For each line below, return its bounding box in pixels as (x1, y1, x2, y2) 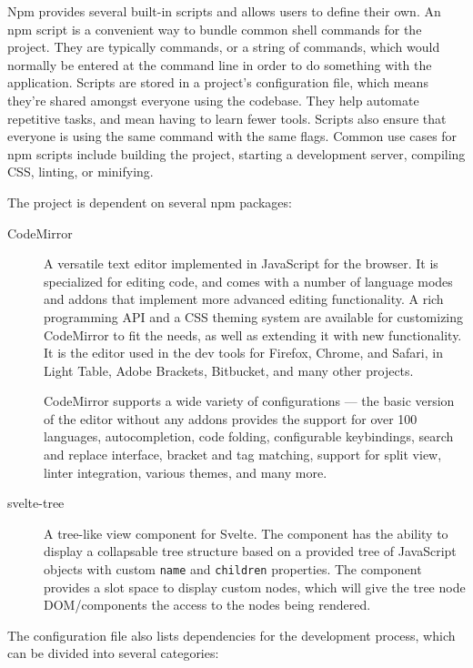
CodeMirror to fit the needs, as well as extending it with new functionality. (44, 325, 462, 344)
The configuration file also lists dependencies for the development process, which (7, 625, 456, 644)
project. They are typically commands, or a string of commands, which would (7, 37, 440, 56)
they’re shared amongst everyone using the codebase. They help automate (7, 90, 419, 109)
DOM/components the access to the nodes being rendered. (44, 595, 371, 614)
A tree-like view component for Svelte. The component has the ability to (44, 523, 448, 542)
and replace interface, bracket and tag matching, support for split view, (44, 445, 442, 464)
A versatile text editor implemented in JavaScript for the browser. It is (44, 254, 438, 273)
